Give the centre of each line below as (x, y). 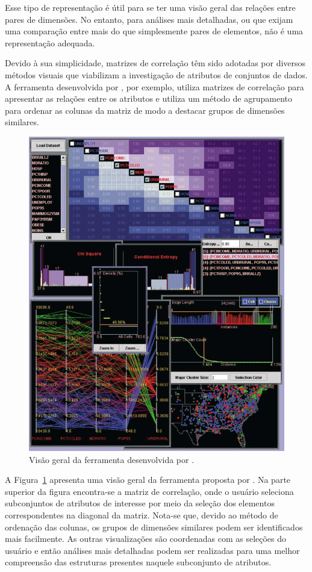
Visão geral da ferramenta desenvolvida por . (112, 459)
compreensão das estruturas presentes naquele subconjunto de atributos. (138, 562)
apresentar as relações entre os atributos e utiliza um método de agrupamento (148, 98)
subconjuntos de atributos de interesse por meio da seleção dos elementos (140, 503)
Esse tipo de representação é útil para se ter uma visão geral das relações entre (150, 7)
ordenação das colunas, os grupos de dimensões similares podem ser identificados (154, 527)
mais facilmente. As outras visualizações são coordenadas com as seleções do (146, 539)
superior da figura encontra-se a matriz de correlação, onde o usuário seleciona (149, 491)
